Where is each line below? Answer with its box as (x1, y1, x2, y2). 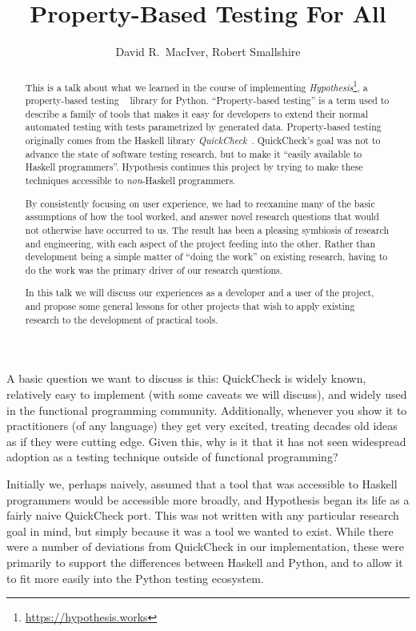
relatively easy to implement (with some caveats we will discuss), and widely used (6, 386, 407, 403)
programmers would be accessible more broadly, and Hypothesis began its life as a (6, 491, 410, 508)
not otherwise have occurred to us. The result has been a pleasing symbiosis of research (25, 223, 390, 236)
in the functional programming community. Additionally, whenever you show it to (6, 401, 407, 418)
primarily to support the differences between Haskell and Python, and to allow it (6, 553, 403, 570)
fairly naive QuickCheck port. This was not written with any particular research (6, 507, 399, 524)
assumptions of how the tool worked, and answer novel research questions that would (25, 210, 379, 223)
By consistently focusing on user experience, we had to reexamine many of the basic (25, 196, 375, 210)
